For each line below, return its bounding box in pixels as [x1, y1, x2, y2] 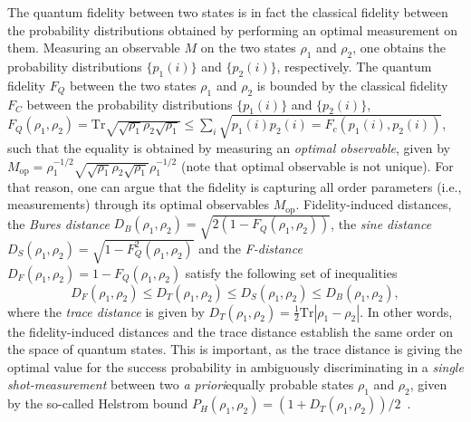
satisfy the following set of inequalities [185, 263, 398, 282]
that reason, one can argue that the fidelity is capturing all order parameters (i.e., [7, 177, 462, 196]
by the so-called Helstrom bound [7, 394, 188, 413]
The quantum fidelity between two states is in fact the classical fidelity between [7, 3, 448, 21]
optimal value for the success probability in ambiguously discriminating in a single [7, 357, 464, 376]
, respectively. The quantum [276, 56, 432, 75]
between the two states [69, 75, 197, 94]
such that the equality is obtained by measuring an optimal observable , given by [7, 138, 450, 157]
